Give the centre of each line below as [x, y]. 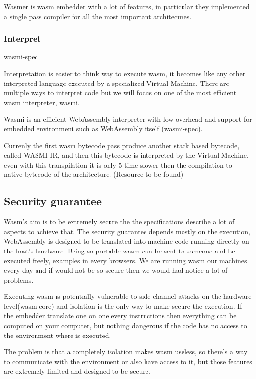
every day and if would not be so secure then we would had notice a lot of [116, 270]
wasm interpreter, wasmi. [42, 102]
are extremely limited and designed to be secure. [77, 371]
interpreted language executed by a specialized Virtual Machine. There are [117, 83]
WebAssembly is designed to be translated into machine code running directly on [127, 241]
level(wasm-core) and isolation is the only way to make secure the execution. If [123, 306]
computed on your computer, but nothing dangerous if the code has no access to [126, 325]
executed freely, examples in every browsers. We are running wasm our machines [126, 260]
